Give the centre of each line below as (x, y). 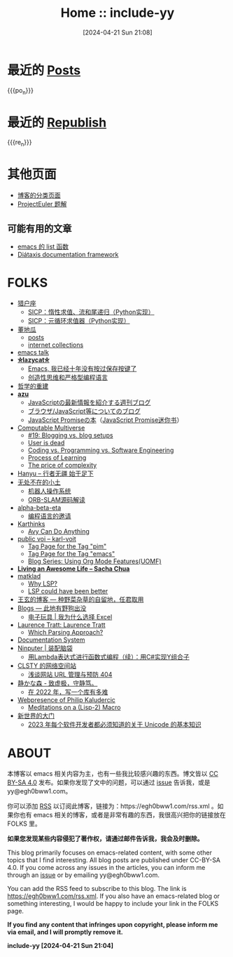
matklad (29, 576)
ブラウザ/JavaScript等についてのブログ (84, 411)
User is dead (46, 442)
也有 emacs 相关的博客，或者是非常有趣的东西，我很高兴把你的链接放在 (122, 814)
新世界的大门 (36, 715)
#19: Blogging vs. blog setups (70, 435)
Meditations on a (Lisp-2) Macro (74, 707)
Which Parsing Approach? (65, 632)
